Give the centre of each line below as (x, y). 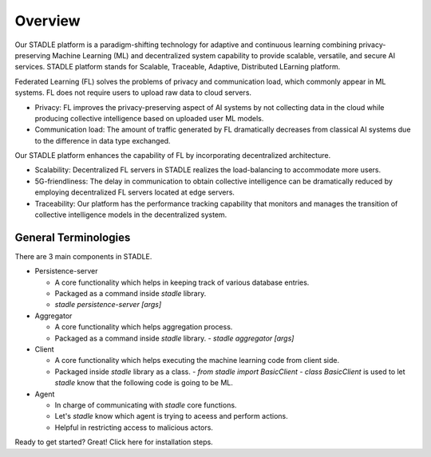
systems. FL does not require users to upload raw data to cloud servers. (133, 93)
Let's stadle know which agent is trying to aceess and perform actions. (171, 416)
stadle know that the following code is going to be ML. (144, 383)
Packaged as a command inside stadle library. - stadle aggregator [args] (174, 338)
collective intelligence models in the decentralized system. (131, 215)
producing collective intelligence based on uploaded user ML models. (149, 118)
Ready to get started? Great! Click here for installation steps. (114, 442)
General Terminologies (73, 237)
